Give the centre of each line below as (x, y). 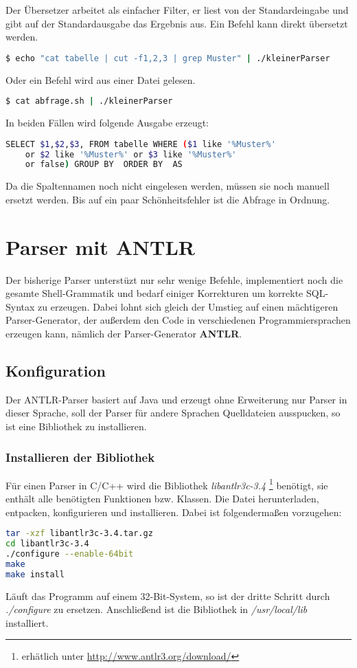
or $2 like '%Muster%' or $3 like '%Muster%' (131, 154)
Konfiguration (56, 371)
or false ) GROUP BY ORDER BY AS (104, 165)
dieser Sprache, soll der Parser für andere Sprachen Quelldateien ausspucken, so (173, 413)
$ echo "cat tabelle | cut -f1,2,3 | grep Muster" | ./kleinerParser (168, 58)
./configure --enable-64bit (70, 554)
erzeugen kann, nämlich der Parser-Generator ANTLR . (124, 334)
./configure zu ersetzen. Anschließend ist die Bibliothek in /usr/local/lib (157, 609)
